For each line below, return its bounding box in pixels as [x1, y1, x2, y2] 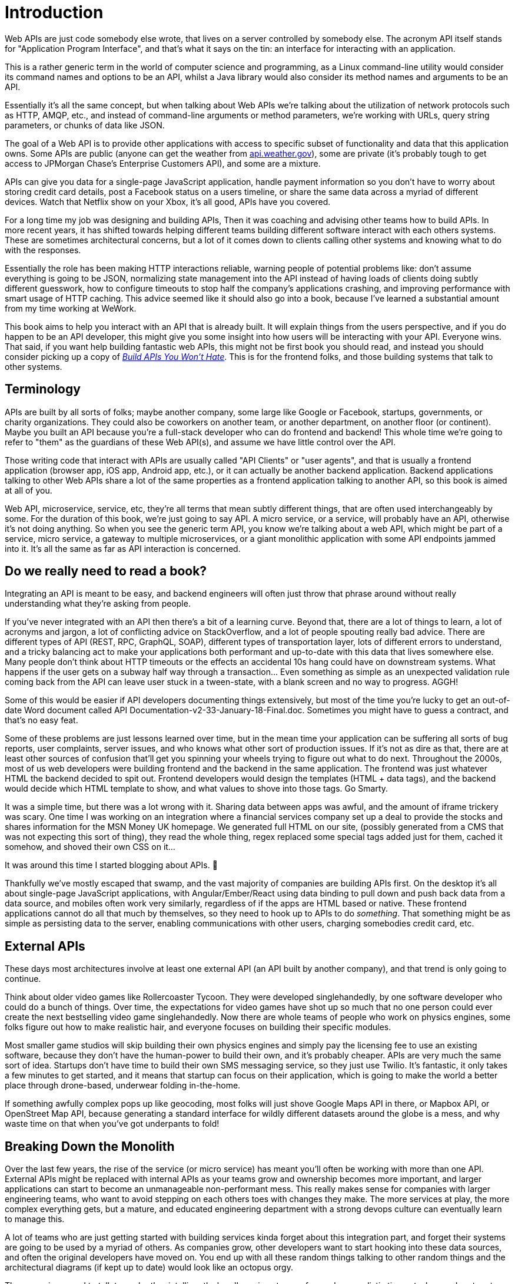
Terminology [5, 382, 81, 397]
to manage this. [5, 1214, 65, 1225]
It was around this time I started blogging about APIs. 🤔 [5, 860, 218, 871]
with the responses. [5, 244, 81, 255]
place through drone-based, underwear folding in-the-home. [5, 1080, 241, 1091]
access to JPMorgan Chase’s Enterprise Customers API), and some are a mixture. [5, 158, 321, 168]
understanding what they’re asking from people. [5, 598, 191, 609]
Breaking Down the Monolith [5, 1139, 175, 1154]
